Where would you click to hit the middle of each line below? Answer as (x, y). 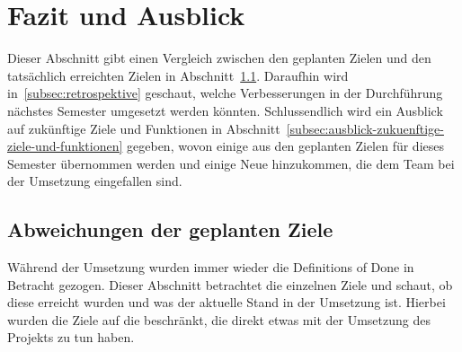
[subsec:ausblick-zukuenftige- (365, 128)
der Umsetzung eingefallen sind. (95, 181)
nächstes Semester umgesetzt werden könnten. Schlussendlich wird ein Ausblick (225, 110)
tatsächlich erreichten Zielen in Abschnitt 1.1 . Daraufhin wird (178, 75)
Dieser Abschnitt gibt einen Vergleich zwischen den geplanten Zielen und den (219, 58)
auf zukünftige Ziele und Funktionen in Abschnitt (144, 128)
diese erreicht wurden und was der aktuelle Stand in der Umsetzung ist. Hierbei (227, 302)
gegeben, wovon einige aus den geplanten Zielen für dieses (286, 146)
